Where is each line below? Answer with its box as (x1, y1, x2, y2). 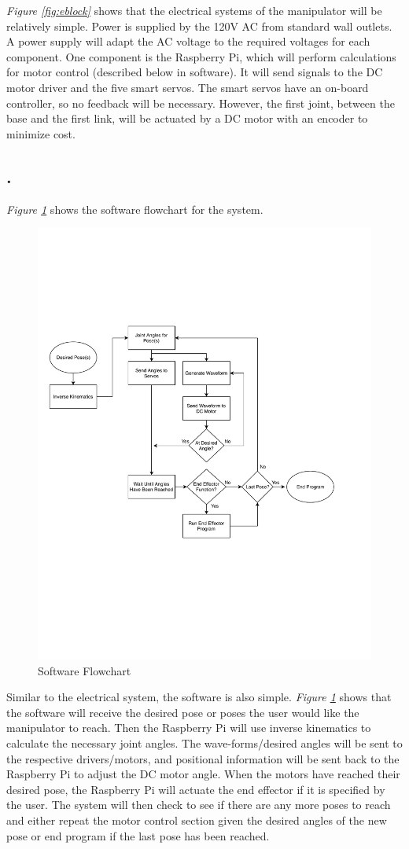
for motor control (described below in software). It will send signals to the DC (6, 64, 383, 80)
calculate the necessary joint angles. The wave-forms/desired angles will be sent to (6, 735, 403, 751)
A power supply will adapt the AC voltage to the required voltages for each (6, 33, 370, 50)
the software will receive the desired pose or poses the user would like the (6, 704, 359, 720)
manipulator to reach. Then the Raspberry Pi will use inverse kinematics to (6, 719, 371, 736)
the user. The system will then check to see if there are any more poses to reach (6, 796, 391, 813)
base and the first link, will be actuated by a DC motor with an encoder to (6, 110, 368, 127)
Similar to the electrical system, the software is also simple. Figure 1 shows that (6, 689, 392, 705)
